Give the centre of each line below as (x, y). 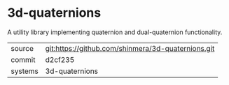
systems (25, 71)
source (22, 48)
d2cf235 (60, 59)
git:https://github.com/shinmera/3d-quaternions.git (130, 48)
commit (23, 59)
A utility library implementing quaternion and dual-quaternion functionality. (115, 32)
